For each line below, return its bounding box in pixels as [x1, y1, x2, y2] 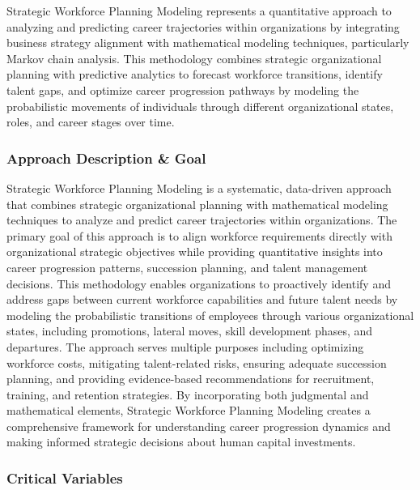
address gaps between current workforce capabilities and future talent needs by [6, 291, 398, 308]
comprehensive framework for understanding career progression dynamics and [6, 417, 391, 434]
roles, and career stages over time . [6, 113, 175, 130]
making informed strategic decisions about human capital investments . [6, 433, 356, 450]
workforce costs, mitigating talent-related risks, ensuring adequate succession [6, 354, 387, 371]
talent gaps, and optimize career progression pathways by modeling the [6, 81, 359, 98]
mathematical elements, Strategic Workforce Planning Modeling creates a [6, 402, 371, 419]
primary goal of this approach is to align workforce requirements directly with [6, 227, 392, 244]
